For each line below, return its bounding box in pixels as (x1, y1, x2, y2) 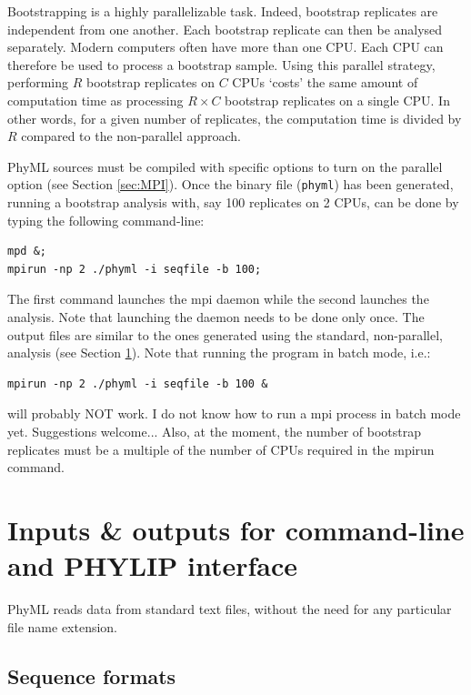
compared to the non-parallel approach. (21, 126, 241, 146)
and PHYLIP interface (7, 547, 298, 584)
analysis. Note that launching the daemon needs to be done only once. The (7, 307, 425, 326)
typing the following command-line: (7, 210, 205, 229)
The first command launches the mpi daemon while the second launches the (7, 289, 429, 308)
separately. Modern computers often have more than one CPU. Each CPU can (7, 37, 444, 56)
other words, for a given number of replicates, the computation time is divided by (7, 108, 462, 127)
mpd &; (7, 245, 46, 258)
